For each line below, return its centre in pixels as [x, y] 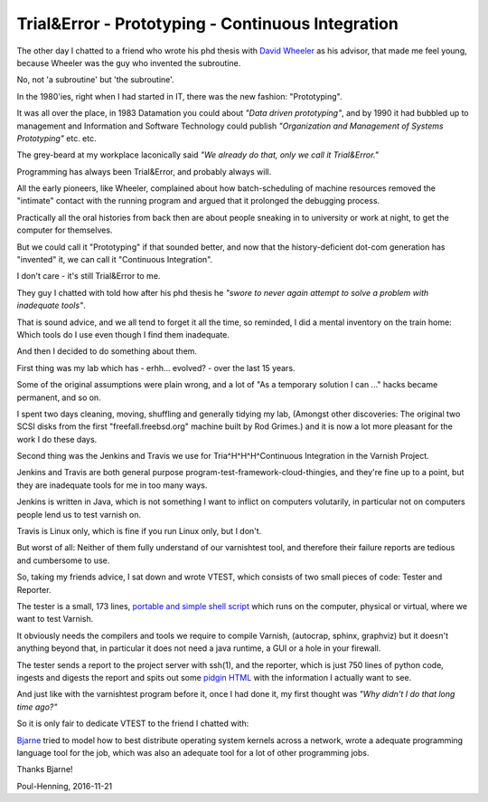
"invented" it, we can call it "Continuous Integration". [115, 260]
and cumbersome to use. [63, 560]
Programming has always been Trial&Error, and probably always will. [144, 171]
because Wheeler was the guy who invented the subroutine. [129, 62]
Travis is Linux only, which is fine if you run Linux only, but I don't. [139, 531]
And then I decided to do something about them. [107, 351]
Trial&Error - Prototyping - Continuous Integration [208, 24]
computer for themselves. [65, 230]
